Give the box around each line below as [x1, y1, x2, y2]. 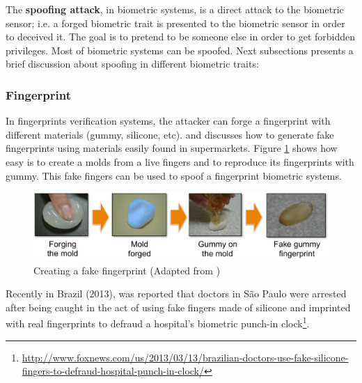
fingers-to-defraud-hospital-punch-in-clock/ [22, 364, 205, 378]
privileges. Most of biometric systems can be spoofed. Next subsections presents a [6, 42, 354, 57]
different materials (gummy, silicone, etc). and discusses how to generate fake [6, 127, 334, 141]
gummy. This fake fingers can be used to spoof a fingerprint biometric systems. [6, 168, 342, 182]
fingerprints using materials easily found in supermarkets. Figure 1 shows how [6, 141, 338, 155]
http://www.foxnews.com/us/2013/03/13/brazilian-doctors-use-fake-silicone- [22, 350, 349, 364]
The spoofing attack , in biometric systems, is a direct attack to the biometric [6, 2, 344, 16]
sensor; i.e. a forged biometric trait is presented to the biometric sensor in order [6, 15, 345, 30]
